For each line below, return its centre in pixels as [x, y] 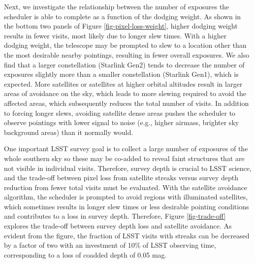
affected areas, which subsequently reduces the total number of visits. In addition [127, 103]
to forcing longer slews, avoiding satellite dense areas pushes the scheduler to [120, 113]
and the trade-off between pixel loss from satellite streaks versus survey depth [121, 178]
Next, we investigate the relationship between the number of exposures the [117, 6]
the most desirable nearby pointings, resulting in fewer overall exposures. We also [127, 54]
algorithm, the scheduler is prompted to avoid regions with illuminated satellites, [126, 197]
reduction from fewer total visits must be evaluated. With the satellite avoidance [126, 187]
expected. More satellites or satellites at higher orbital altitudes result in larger [123, 83]
